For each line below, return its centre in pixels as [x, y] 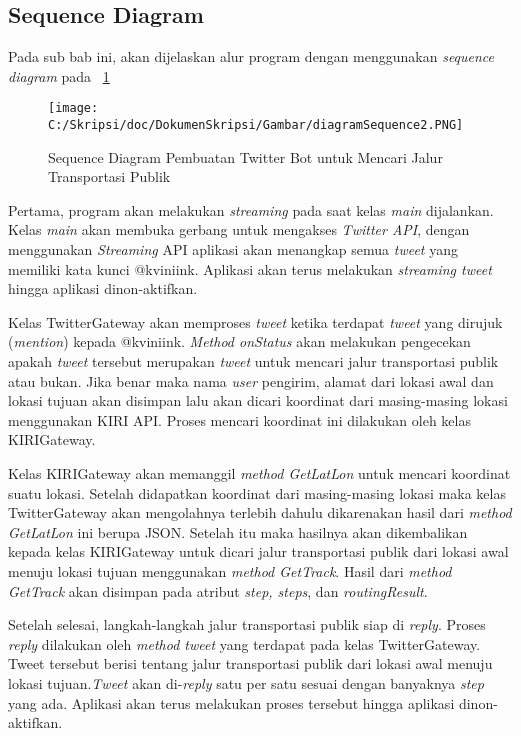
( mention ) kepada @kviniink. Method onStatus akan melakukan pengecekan [239, 341]
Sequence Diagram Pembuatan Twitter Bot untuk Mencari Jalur [245, 156]
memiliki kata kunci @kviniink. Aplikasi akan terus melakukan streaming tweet [250, 268]
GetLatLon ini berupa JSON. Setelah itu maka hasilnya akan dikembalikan [238, 531]
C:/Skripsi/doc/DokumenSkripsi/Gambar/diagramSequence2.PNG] [256, 125]
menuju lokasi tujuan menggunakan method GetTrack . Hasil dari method [230, 570]
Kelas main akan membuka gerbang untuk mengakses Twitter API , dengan [239, 229]
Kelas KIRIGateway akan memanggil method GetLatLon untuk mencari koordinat [259, 473]
